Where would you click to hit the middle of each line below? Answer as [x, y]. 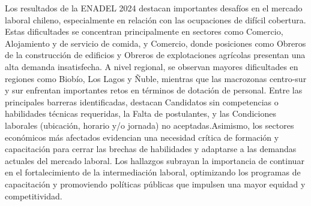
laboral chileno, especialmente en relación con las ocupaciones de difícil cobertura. [155, 19]
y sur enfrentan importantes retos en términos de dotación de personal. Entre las [154, 90]
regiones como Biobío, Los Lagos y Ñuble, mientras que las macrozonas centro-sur [156, 78]
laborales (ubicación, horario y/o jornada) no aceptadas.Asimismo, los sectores [149, 125]
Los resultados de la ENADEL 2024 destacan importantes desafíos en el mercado [154, 8]
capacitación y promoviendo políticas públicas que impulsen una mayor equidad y [155, 184]
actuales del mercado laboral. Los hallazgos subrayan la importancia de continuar [155, 160]
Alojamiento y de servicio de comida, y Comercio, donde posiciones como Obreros [155, 43]
